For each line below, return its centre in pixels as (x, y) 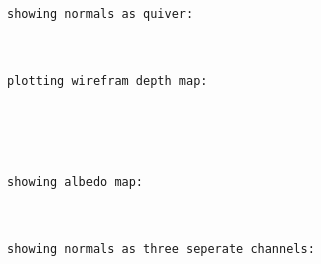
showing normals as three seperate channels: (161, 249)
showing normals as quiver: (100, 14)
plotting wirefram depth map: (107, 81)
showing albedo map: (75, 181)
